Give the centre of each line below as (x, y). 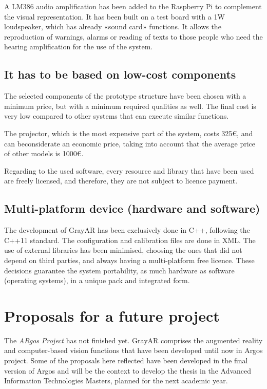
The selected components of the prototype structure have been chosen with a (125, 96)
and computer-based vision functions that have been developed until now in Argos (133, 350)
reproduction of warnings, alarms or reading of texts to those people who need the (133, 36)
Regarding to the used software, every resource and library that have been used (129, 170)
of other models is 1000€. (44, 153)
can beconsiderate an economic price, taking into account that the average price (130, 143)
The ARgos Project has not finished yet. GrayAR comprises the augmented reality (133, 340)
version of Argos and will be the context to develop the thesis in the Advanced (128, 370)
